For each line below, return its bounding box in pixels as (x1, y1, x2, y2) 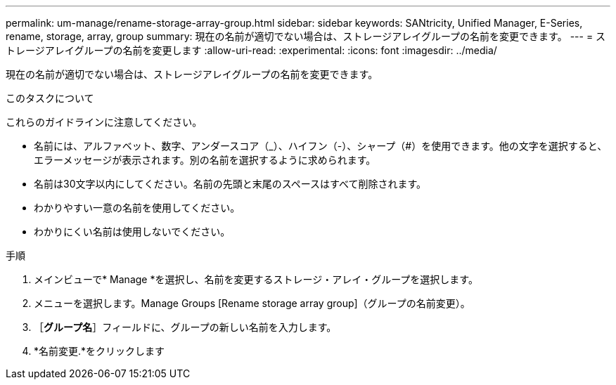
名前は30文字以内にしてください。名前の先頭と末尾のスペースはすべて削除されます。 (34, 178, 427, 190)
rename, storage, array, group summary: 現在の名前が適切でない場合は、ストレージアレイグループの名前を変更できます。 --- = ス (6, 30, 606, 42)
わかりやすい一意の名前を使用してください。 (34, 202, 240, 214)
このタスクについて (6, 92, 94, 104)
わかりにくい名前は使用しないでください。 (34, 226, 231, 237)
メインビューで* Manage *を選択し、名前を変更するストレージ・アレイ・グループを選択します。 (34, 273, 478, 285)
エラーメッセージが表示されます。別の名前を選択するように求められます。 (34, 154, 376, 166)
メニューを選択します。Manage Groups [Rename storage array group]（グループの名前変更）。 (34, 297, 470, 309)
